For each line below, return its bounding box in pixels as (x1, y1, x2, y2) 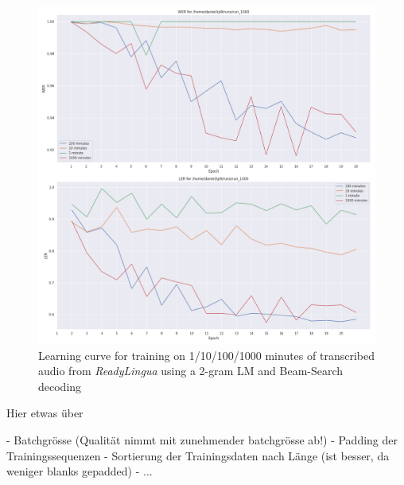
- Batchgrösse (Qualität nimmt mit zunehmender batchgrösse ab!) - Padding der (6, 431, 398, 448)
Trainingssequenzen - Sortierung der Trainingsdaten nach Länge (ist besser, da (6, 447, 390, 463)
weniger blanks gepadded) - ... (6, 463, 153, 479)
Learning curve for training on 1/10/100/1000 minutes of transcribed (38, 346, 375, 363)
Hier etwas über (6, 405, 84, 421)
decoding (38, 377, 82, 394)
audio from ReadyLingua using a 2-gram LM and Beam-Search (38, 362, 344, 379)
